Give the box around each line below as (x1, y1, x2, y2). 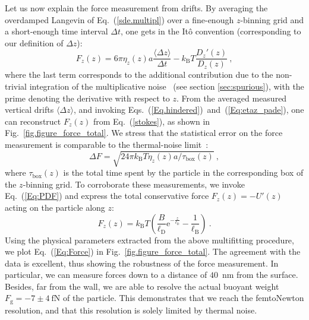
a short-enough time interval (5, 25, 108, 37)
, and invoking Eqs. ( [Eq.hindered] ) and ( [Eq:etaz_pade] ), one (73, 103, 304, 116)
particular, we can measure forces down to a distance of (5, 268, 207, 281)
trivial (5, 80, 27, 93)
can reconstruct (5, 115, 61, 127)
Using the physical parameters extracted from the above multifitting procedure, (5, 233, 294, 246)
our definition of (5, 36, 64, 49)
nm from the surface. (222, 268, 298, 281)
